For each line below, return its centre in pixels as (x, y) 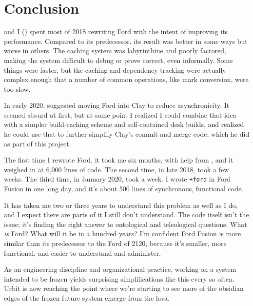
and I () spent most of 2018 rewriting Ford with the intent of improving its (116, 31)
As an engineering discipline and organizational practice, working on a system (120, 269)
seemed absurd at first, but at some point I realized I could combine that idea (120, 114)
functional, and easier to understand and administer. (83, 253)
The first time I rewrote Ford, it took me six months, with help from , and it (119, 160)
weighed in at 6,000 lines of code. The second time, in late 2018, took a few (117, 169)
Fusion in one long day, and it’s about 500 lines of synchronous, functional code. (124, 189)
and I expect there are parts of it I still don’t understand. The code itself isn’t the (126, 214)
